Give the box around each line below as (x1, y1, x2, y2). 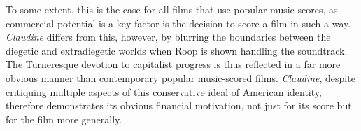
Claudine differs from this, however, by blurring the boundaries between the (6, 29, 331, 44)
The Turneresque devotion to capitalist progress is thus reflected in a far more (6, 57, 341, 71)
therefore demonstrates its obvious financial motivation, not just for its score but (6, 98, 352, 113)
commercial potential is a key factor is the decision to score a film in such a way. (6, 15, 351, 30)
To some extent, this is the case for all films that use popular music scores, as (6, 2, 338, 16)
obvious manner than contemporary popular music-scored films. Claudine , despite (6, 70, 355, 85)
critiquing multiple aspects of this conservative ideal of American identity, (6, 84, 322, 99)
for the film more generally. (6, 111, 122, 126)
